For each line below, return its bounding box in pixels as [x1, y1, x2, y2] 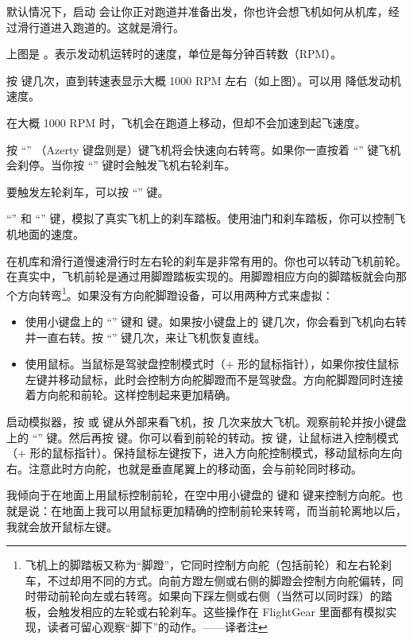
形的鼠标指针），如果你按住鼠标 [237, 355, 399, 372]
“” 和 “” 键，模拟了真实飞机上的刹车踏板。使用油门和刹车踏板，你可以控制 [6, 210, 395, 227]
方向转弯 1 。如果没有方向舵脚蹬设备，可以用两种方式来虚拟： [17, 284, 334, 303]
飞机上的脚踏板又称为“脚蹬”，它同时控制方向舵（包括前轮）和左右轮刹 [25, 557, 392, 573]
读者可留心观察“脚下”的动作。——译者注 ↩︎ [47, 619, 268, 635]
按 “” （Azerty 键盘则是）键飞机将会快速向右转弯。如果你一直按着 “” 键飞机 [6, 141, 401, 157]
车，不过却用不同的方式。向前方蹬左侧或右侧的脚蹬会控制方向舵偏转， [25, 572, 392, 588]
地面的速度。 [17, 225, 84, 242]
